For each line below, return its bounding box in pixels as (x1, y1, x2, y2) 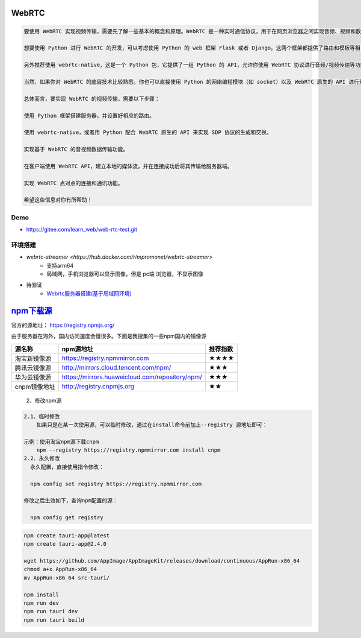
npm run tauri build (23, 616, 84, 624)
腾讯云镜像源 (14, 364, 51, 372)
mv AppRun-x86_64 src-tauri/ (23, 574, 110, 581)
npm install (23, 591, 60, 598)
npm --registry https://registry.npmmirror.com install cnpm (36, 447, 221, 453)
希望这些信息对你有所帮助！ (23, 197, 93, 203)
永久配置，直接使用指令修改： (30, 463, 105, 470)
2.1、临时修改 (23, 413, 60, 420)
